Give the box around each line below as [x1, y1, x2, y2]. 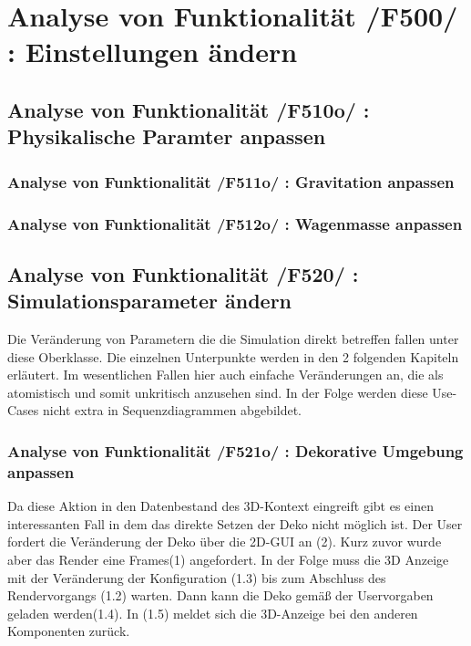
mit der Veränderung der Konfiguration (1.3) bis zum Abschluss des [7, 568, 386, 587]
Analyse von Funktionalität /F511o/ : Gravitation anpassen [7, 170, 455, 193]
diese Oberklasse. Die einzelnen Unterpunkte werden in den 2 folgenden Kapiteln [7, 347, 459, 366]
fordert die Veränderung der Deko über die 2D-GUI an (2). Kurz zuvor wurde [7, 532, 442, 551]
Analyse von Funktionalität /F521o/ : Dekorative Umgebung [7, 439, 464, 462]
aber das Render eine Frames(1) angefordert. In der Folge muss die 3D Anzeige [7, 549, 449, 568]
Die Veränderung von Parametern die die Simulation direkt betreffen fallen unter [7, 329, 459, 349]
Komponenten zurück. [7, 621, 130, 641]
